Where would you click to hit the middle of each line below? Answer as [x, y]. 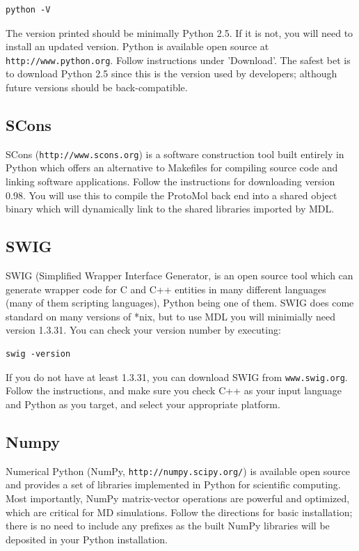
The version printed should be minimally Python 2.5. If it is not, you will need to [179, 32]
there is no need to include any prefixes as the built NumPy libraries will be [168, 526]
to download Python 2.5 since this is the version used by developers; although [171, 73]
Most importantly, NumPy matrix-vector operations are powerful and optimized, [178, 498]
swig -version [38, 354]
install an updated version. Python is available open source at [137, 46]
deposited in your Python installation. [87, 539]
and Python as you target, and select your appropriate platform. [143, 404]
